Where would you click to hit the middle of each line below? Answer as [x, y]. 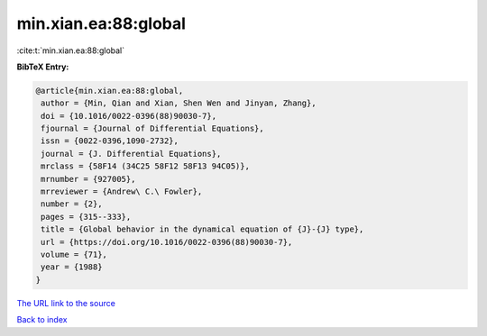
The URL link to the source [66, 303]
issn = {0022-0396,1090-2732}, [110, 141]
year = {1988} [72, 267]
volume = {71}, [74, 254]
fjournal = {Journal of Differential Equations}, [153, 129]
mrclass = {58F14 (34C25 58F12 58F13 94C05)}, [145, 166]
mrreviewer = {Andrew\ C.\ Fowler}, [122, 192]
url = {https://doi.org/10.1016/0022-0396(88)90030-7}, [167, 242]
